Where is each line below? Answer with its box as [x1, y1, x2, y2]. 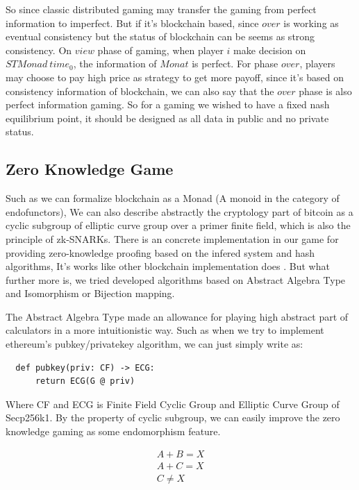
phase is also [299, 83, 352, 98]
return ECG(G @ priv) [35, 376, 135, 387]
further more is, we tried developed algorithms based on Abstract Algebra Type [6, 272, 346, 287]
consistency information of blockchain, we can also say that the [6, 83, 274, 98]
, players [299, 56, 335, 71]
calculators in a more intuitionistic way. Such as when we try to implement [6, 323, 324, 337]
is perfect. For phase [192, 56, 278, 71]
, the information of [73, 56, 157, 71]
